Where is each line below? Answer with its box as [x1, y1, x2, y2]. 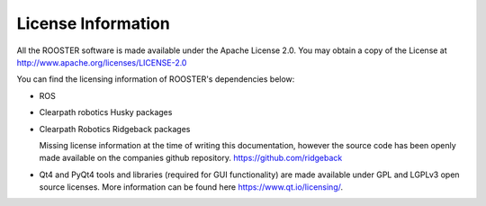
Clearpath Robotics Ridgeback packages [39, 123, 191, 134]
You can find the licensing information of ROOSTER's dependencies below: [16, 74, 295, 85]
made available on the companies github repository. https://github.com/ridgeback [39, 153, 343, 164]
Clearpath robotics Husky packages [39, 107, 173, 118]
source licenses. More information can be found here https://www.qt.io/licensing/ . [39, 182, 344, 193]
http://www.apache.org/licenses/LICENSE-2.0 [16, 57, 187, 67]
